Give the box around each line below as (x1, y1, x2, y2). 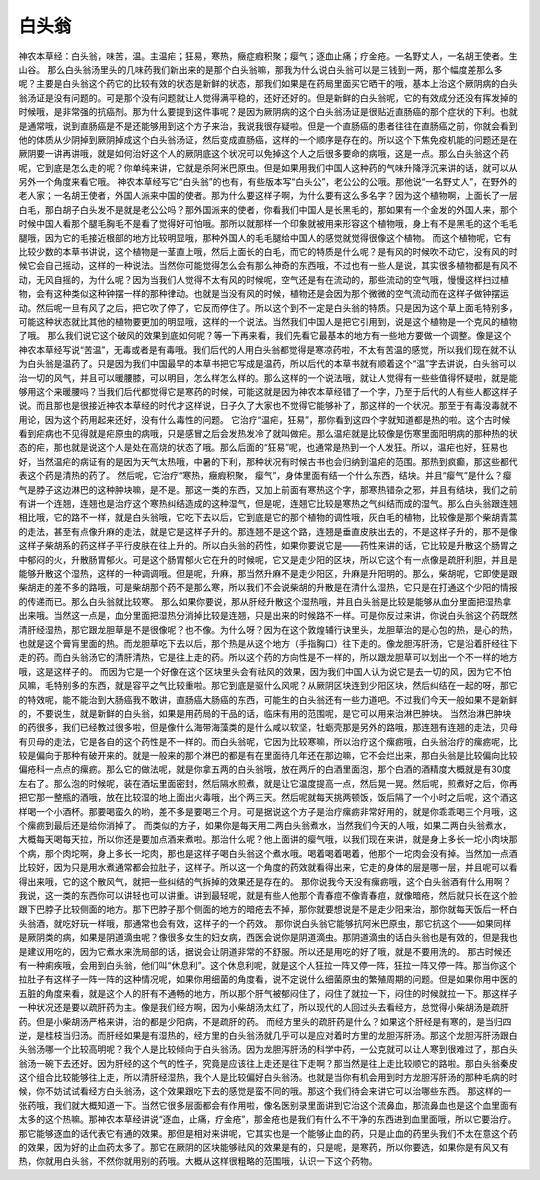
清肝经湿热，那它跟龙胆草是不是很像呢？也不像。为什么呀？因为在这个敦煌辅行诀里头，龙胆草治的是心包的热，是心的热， (18, 623, 518, 635)
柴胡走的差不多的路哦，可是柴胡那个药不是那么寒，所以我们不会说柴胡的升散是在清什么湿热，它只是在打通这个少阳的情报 (18, 581, 518, 594)
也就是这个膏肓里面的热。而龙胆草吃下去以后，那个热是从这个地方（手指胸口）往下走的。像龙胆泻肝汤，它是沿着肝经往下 (18, 637, 518, 649)
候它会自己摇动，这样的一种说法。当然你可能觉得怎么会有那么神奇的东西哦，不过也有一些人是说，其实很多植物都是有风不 (18, 260, 518, 272)
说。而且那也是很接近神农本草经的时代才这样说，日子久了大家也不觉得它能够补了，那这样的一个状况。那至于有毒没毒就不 (18, 400, 518, 412)
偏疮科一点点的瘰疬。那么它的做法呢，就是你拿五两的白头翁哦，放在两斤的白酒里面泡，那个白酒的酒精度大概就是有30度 (18, 763, 512, 775)
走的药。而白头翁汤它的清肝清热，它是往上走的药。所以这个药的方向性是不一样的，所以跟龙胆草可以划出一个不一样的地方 (18, 651, 518, 664)
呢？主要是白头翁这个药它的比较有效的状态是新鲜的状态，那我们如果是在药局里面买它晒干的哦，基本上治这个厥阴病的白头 (18, 78, 518, 90)
